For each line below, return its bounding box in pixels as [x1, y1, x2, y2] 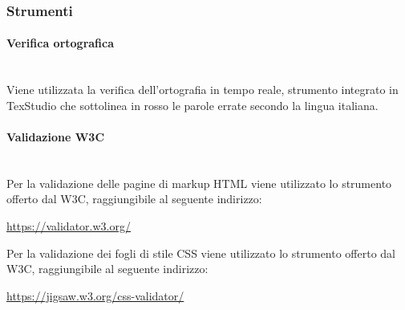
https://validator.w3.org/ [6, 218, 131, 234]
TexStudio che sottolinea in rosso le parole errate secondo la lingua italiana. [6, 96, 379, 113]
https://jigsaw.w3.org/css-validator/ [6, 287, 184, 304]
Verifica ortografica [6, 35, 115, 51]
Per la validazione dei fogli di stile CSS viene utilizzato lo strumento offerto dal [6, 244, 396, 261]
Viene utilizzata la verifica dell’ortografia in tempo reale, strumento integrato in [6, 81, 399, 98]
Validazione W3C [6, 128, 105, 145]
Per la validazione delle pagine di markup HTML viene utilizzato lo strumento [6, 174, 392, 191]
